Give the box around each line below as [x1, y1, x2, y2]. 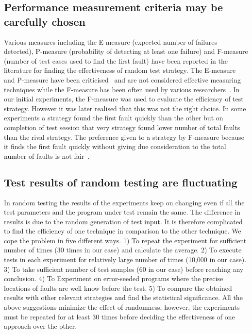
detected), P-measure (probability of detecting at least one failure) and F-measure [4, 46, 248, 56]
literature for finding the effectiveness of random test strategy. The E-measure [4, 65, 236, 75]
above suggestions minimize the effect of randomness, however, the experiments [4, 302, 240, 312]
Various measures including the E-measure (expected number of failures [4, 36, 218, 47]
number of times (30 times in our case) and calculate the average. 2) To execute [4, 245, 242, 255]
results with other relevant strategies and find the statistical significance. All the [4, 292, 243, 302]
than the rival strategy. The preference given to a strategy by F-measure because [4, 132, 244, 142]
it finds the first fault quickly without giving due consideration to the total [4, 141, 226, 151]
